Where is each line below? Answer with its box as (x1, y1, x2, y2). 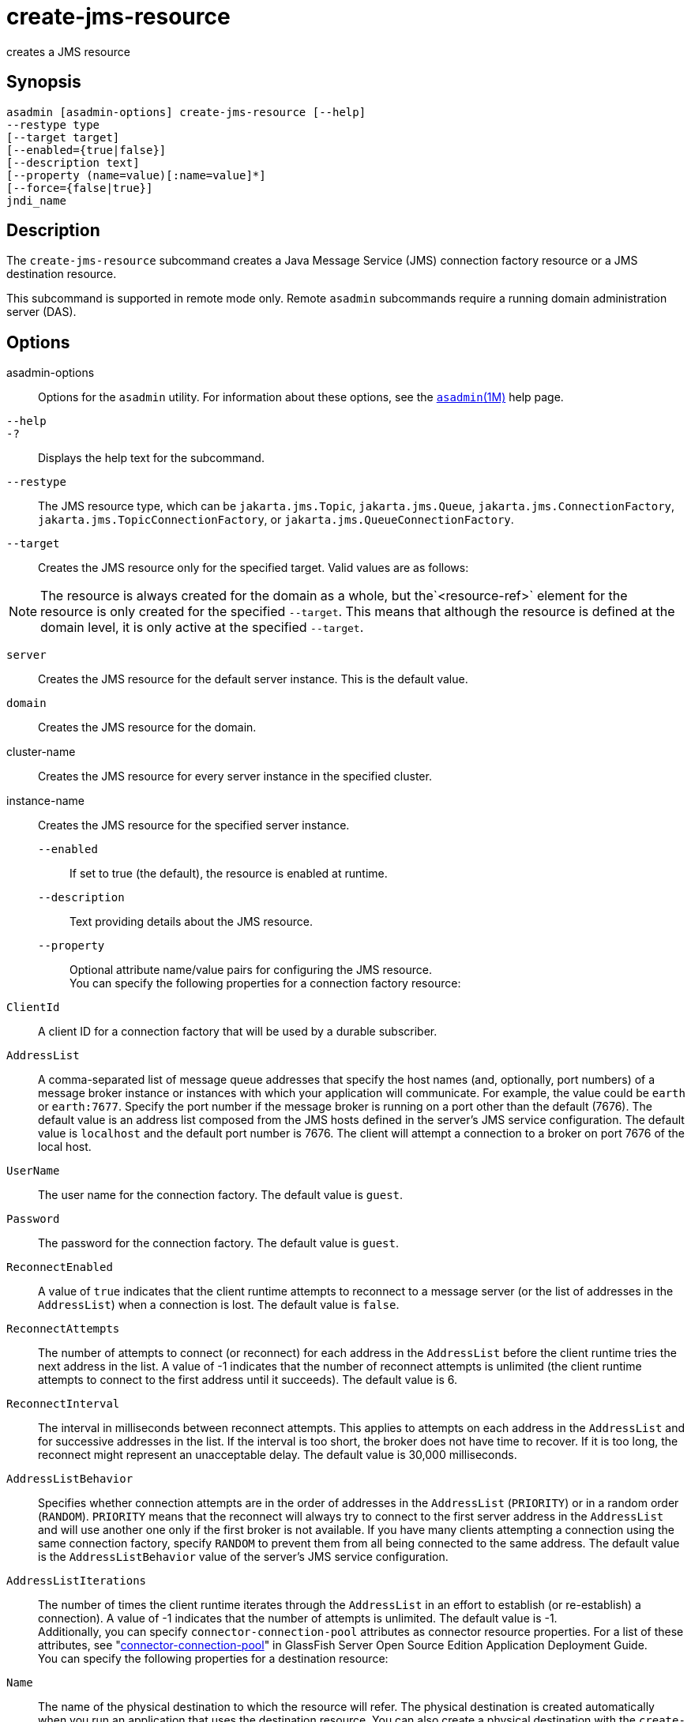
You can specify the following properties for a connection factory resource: (69, 976, 461, 991)
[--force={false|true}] (6, 181, 153, 194)
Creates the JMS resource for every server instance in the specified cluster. (38, 769, 432, 784)
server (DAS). (6, 305, 77, 319)
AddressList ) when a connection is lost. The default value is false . (38, 1298, 400, 1312)
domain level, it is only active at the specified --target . (40, 619, 364, 636)
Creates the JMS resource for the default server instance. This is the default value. (38, 672, 468, 686)
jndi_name (6, 194, 66, 207)
